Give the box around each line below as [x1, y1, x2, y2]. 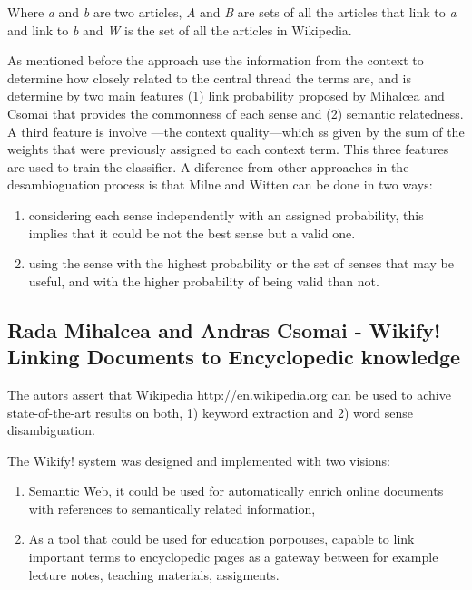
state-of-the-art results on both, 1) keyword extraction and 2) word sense [7, 402, 414, 421]
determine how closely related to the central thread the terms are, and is [7, 68, 411, 87]
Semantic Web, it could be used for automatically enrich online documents [28, 481, 444, 500]
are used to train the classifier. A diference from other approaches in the [7, 157, 409, 176]
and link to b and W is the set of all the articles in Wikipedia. [7, 20, 352, 39]
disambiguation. [7, 421, 95, 440]
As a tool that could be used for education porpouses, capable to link [28, 529, 415, 548]
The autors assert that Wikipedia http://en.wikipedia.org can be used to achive [7, 384, 451, 403]
